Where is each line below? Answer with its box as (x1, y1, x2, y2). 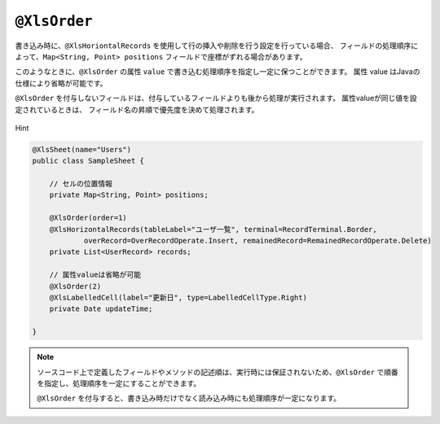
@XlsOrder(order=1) (49, 213, 128, 223)
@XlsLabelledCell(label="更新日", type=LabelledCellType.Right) (49, 293, 307, 302)
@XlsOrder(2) (49, 282, 102, 291)
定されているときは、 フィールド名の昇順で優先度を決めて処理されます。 (15, 104, 259, 114)
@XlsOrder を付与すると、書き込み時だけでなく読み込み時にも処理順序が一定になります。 (37, 393, 341, 403)
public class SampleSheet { (32, 156, 144, 166)
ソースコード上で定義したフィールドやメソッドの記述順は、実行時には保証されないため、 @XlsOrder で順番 (37, 367, 398, 377)
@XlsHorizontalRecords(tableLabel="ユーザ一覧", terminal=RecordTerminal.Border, (49, 225, 378, 234)
